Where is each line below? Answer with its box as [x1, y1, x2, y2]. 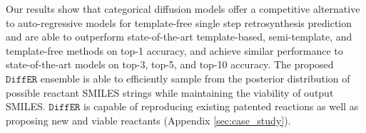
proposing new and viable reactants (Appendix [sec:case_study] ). [6, 112, 291, 127]
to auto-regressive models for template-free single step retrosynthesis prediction [6, 15, 352, 30]
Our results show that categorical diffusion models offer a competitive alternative [6, 1, 360, 16]
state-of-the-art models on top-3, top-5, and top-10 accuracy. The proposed [6, 57, 334, 72]
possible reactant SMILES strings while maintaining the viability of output [6, 85, 334, 100]
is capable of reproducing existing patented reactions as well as [83, 99, 359, 114]
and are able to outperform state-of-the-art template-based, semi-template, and [6, 29, 352, 44]
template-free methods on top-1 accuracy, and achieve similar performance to [6, 43, 343, 58]
